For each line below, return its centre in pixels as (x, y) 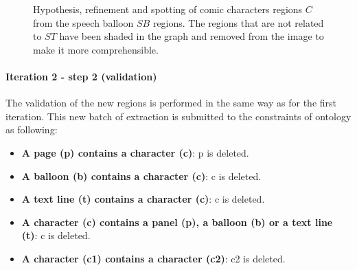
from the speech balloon (83, 22)
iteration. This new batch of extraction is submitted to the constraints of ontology (178, 116)
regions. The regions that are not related (238, 22)
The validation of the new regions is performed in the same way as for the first (171, 103)
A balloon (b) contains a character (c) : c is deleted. (141, 176)
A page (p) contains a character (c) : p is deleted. (135, 152)
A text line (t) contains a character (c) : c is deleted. (143, 199)
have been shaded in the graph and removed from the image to (192, 36)
